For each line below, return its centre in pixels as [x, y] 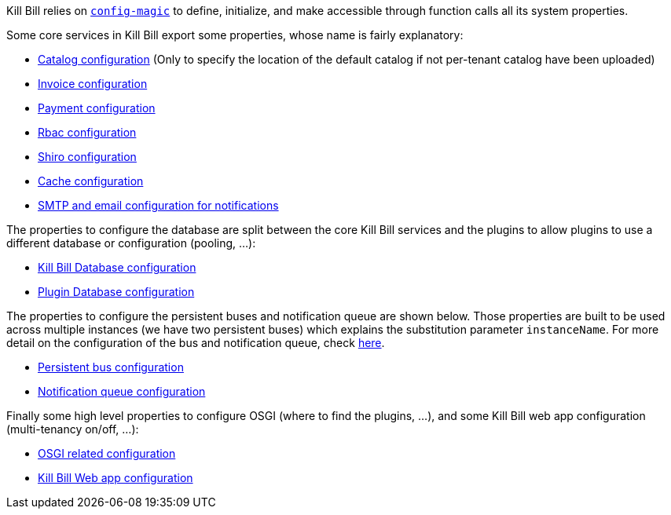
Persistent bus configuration [111, 367]
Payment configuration [97, 108]
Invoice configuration [93, 84]
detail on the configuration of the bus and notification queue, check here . [196, 343]
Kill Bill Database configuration [117, 267]
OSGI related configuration [107, 453]
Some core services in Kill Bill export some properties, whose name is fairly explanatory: [235, 35]
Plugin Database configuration [116, 292]
